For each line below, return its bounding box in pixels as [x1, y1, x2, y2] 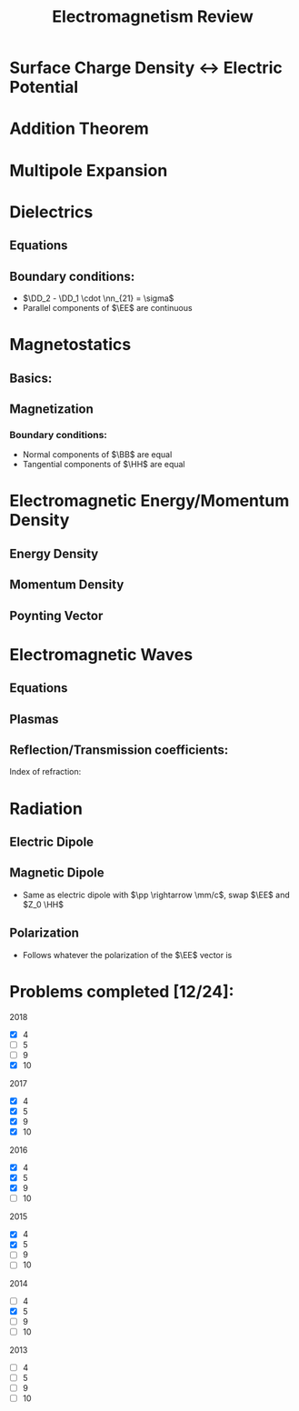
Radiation [9, 798, 84, 819]
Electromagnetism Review [52, 6, 254, 27]
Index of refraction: [9, 766, 82, 777]
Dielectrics [9, 202, 94, 222]
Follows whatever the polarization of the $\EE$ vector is [22, 949, 233, 960]
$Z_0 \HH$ [22, 898, 64, 910]
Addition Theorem [9, 118, 150, 139]
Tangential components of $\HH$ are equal [22, 459, 185, 470]
